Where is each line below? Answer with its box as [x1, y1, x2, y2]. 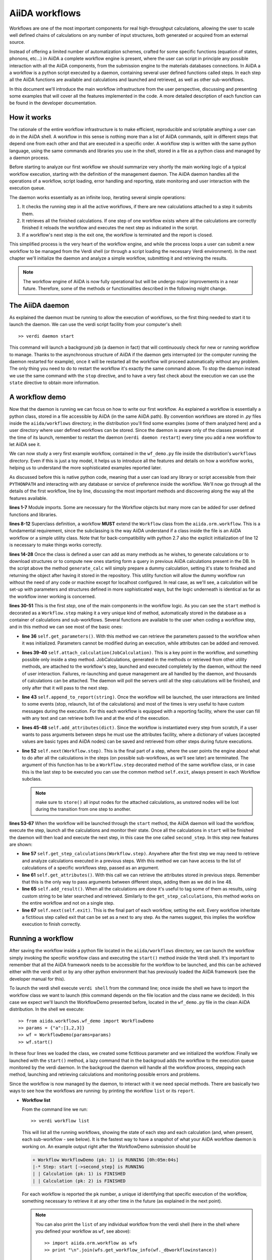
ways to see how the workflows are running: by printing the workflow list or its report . [9, 1088, 195, 1094]
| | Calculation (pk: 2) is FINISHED [32, 1178, 126, 1184]
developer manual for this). [9, 976, 65, 982]
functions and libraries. [9, 512, 57, 518]
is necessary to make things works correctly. [9, 542, 103, 548]
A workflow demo [9, 393, 66, 402]
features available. [9, 495, 48, 501]
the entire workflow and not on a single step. [22, 900, 115, 906]
